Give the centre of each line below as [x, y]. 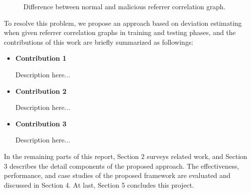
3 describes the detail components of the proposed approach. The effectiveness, [122, 166]
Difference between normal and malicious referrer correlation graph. [125, 6]
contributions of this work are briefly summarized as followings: [99, 42]
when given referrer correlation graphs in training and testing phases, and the [120, 32]
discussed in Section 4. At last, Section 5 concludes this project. [99, 184]
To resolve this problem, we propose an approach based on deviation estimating [123, 23]
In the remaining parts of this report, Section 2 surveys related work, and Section [126, 156]
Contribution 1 [41, 58]
